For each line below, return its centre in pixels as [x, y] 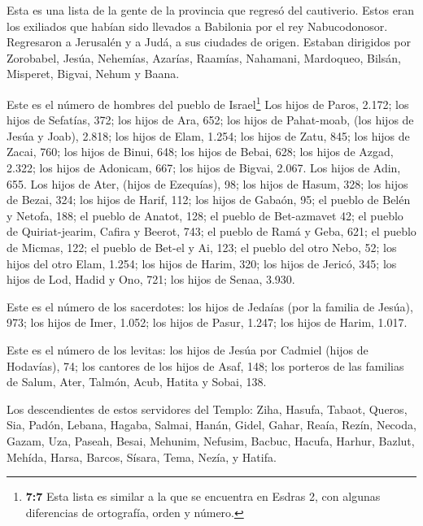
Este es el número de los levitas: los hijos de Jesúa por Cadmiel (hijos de [188, 349]
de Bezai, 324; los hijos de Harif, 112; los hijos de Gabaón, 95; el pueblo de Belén [209, 200]
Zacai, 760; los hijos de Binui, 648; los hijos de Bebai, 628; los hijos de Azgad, [200, 152]
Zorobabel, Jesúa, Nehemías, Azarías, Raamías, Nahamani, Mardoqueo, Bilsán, [204, 57]
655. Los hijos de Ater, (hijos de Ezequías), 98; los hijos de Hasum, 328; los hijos [207, 183]
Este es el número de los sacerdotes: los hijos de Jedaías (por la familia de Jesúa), [210, 306]
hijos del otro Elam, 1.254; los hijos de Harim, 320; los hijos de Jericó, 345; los [202, 263]
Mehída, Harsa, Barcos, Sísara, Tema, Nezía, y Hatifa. [142, 456]
